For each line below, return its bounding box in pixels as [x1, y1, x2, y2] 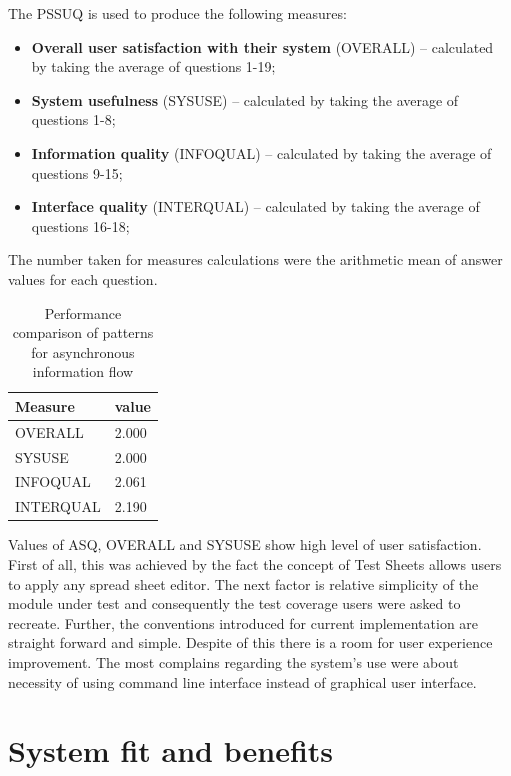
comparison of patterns [12, 322, 154, 343]
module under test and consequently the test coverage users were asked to [8, 593, 461, 614]
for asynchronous [31, 341, 135, 362]
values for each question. [8, 268, 158, 289]
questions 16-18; [31, 215, 130, 236]
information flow [32, 361, 134, 382]
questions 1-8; [31, 109, 116, 130]
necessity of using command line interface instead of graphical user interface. [8, 671, 477, 692]
